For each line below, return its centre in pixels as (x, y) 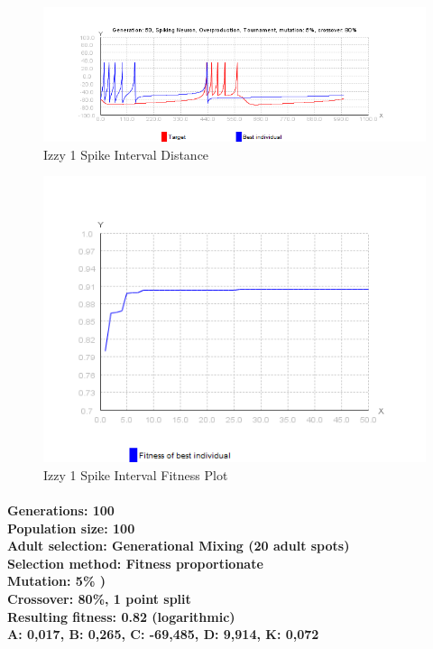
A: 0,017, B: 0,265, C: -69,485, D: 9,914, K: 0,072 (163, 634)
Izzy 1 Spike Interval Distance (126, 154)
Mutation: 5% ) (56, 581)
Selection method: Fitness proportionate (135, 563)
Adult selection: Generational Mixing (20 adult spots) (179, 546)
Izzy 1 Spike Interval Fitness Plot (136, 474)
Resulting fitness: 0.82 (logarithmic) (121, 616)
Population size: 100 (71, 528)
